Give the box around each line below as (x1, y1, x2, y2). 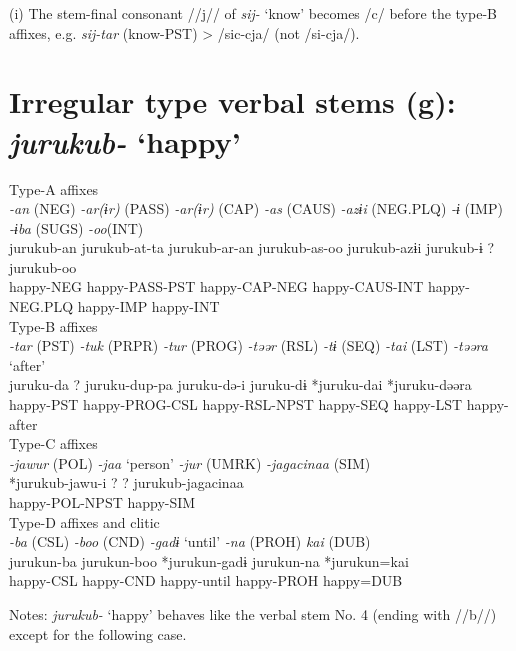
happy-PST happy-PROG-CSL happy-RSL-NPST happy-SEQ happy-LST (9, 394, 463, 415)
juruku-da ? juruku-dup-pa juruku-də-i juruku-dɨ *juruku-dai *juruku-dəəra (9, 374, 472, 395)
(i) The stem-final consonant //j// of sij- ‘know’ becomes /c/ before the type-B (9, 3, 497, 23)
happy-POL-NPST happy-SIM (9, 492, 196, 512)
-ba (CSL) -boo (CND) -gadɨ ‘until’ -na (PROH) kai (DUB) (9, 531, 371, 552)
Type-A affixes (9, 178, 99, 199)
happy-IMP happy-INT (77, 296, 220, 317)
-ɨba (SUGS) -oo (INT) (9, 217, 144, 238)
